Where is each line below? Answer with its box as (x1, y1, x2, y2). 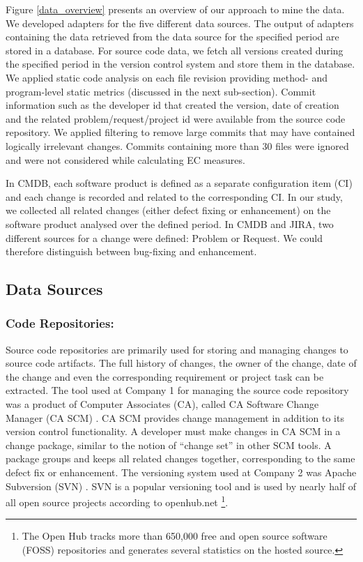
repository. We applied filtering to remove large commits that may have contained (6, 125, 355, 139)
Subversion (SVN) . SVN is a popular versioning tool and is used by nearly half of (6, 478, 357, 493)
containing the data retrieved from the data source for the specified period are (6, 29, 339, 44)
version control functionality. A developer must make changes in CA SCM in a (6, 424, 341, 439)
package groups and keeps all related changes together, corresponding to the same (6, 451, 355, 466)
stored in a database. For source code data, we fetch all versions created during (6, 43, 343, 57)
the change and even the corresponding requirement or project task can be (6, 369, 324, 383)
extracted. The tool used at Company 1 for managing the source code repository (6, 383, 349, 397)
